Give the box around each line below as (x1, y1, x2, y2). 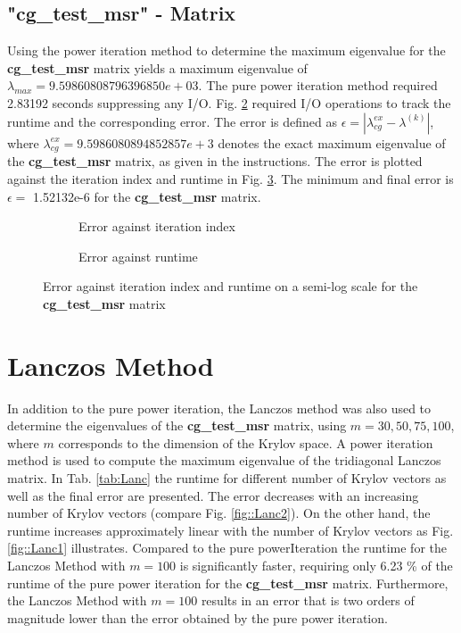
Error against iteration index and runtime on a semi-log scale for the (43, 277, 418, 296)
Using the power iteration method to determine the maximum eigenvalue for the (7, 41, 446, 60)
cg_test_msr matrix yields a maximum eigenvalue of (7, 58, 308, 77)
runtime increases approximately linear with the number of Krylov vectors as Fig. (7, 521, 454, 539)
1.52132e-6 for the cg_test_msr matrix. (33, 187, 261, 205)
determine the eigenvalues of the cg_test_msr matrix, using (7, 416, 347, 435)
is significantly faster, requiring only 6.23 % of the (179, 556, 453, 574)
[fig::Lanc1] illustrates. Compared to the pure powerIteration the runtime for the (7, 538, 447, 557)
